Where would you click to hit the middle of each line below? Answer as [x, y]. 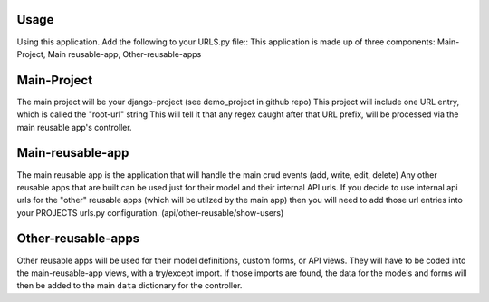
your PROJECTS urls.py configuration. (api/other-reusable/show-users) [150, 212]
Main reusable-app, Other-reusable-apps [125, 54]
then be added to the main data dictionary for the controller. [129, 286]
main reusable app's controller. [74, 127]
